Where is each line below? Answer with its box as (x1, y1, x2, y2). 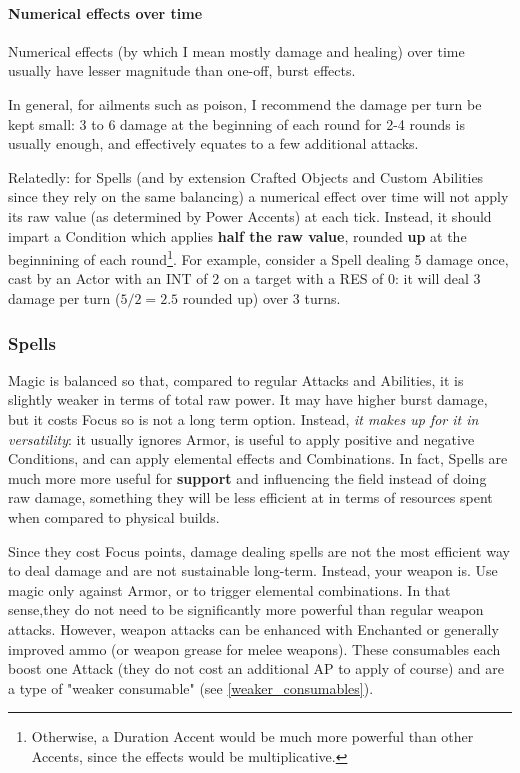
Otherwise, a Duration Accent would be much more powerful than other (31, 726, 474, 747)
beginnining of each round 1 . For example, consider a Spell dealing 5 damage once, (8, 246, 509, 269)
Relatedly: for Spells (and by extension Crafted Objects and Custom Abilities (8, 166, 484, 187)
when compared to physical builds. (8, 506, 220, 527)
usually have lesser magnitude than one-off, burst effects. (8, 60, 356, 81)
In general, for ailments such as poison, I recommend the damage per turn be (8, 93, 482, 114)
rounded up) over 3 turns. (182, 287, 341, 308)
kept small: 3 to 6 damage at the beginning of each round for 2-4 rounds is (8, 113, 465, 134)
